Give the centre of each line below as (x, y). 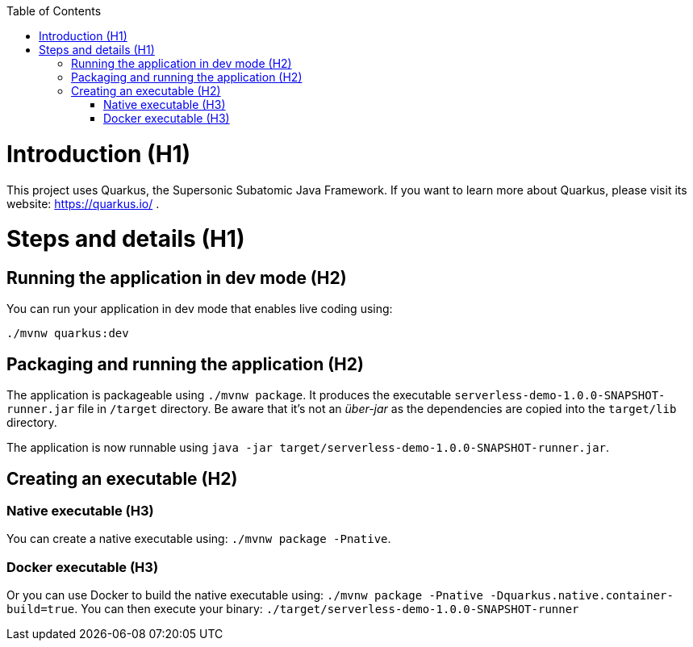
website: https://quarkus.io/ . (83, 203)
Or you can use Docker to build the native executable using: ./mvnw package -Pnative (245, 595)
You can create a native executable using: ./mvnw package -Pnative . (199, 539)
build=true (41, 609)
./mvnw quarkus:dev (68, 334)
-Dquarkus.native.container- (582, 596)
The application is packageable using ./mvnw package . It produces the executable (229, 395)
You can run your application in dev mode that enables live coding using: (200, 309)
